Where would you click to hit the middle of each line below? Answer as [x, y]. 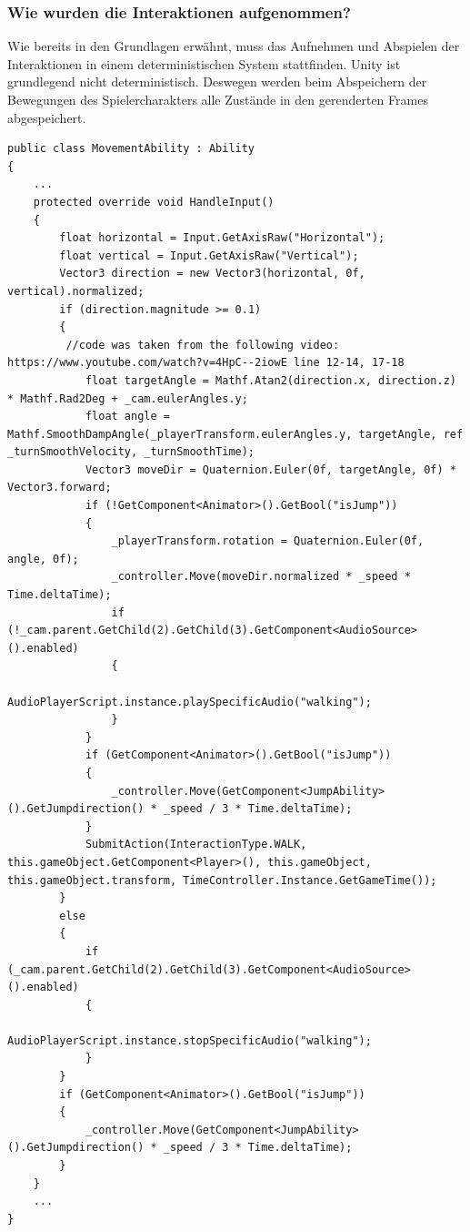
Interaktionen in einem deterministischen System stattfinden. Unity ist [204, 63]
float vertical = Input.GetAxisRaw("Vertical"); [209, 255]
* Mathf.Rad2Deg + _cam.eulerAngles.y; [128, 398]
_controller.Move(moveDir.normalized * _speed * [261, 577]
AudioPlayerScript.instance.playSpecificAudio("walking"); [190, 702]
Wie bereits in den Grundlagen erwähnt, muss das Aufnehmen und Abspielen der [234, 46]
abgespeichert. [47, 117]
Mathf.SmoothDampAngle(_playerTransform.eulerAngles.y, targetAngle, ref [235, 434]
